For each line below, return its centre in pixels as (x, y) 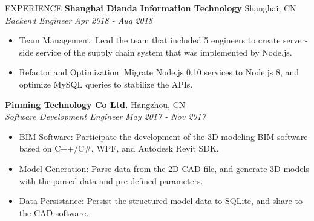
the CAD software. (54, 212)
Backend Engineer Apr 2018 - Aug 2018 (79, 20)
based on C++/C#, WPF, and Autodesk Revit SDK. (119, 148)
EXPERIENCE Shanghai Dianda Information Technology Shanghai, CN (151, 8)
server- (296, 40)
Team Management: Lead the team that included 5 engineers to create (150, 40)
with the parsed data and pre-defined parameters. (111, 180)
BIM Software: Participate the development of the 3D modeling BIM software (163, 136)
